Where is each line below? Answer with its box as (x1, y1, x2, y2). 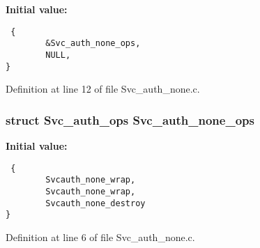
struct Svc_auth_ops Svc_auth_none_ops (6, 111, 254, 128)
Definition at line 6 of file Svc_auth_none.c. (6, 229, 195, 244)
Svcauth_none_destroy (45, 198, 146, 208)
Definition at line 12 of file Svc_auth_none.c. (6, 82, 200, 96)
